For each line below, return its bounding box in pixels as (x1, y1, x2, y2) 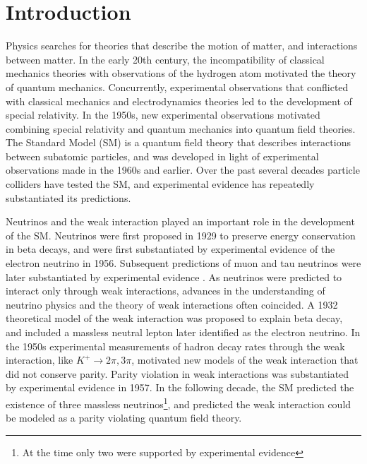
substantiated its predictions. (6, 190, 131, 205)
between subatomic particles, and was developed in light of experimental (6, 148, 319, 163)
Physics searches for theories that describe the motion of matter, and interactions (6, 38, 358, 53)
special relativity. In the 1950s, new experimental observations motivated (6, 107, 320, 122)
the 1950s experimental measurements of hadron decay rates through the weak (6, 338, 345, 353)
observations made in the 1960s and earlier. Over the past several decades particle (6, 162, 360, 177)
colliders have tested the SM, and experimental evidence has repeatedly (6, 177, 315, 191)
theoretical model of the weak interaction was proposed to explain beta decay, (6, 311, 343, 326)
